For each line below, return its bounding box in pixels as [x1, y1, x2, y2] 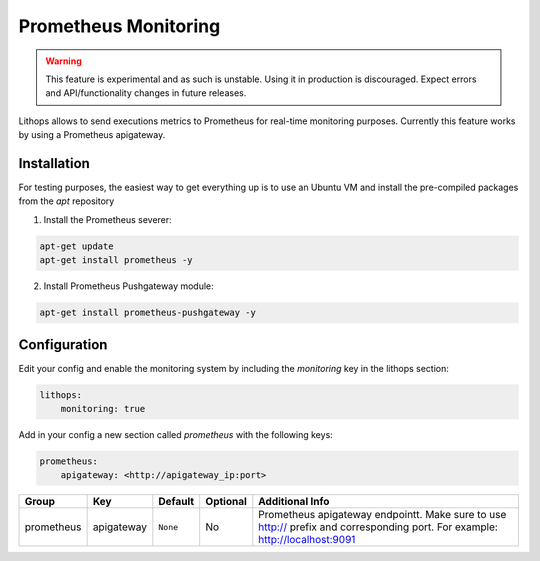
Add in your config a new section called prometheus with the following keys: [18, 429, 334, 440]
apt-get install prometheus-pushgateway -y [39, 307, 257, 319]
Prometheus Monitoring [18, 15, 221, 37]
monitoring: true [60, 403, 146, 415]
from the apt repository [18, 195, 115, 207]
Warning [45, 55, 82, 67]
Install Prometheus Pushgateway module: [43, 280, 214, 292]
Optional [205, 495, 247, 509]
